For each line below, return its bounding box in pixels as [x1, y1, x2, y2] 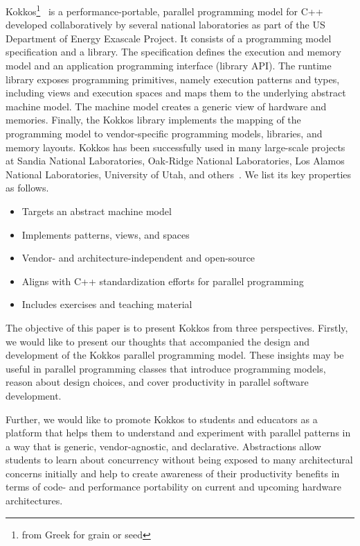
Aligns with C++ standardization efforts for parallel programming [21, 273, 304, 288]
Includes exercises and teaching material [21, 297, 192, 312]
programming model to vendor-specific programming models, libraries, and [6, 126, 323, 140]
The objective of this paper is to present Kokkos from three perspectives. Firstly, [6, 320, 348, 334]
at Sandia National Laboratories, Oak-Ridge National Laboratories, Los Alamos [6, 153, 345, 168]
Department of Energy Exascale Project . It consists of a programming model [6, 31, 332, 45]
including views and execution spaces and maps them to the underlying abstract [6, 85, 346, 100]
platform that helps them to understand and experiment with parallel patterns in [6, 425, 351, 440]
